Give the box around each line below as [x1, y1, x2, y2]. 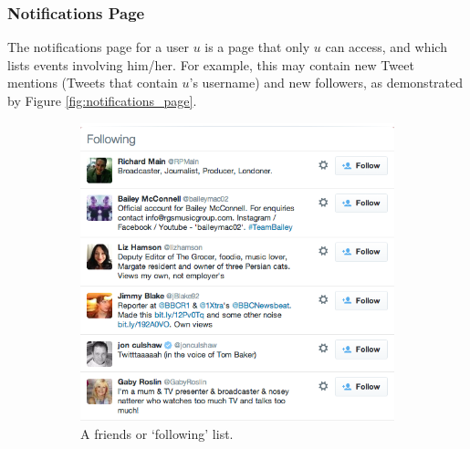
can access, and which [325, 37, 447, 57]
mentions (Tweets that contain [7, 73, 178, 92]
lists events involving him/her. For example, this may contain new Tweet [7, 55, 414, 74]
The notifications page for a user [7, 37, 189, 57]
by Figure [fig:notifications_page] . [7, 91, 197, 110]
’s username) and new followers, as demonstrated [189, 73, 464, 92]
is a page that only [204, 37, 310, 57]
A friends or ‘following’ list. [80, 423, 234, 443]
